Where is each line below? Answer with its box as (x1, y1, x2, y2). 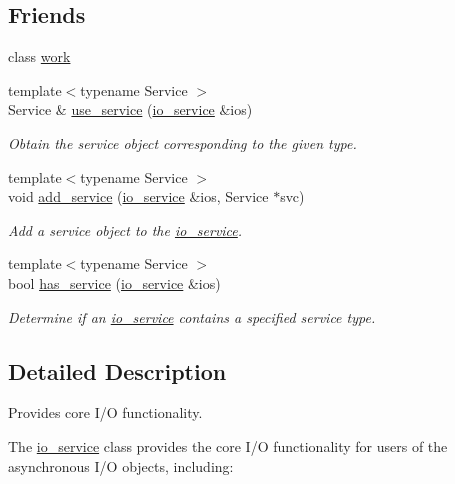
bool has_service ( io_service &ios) (8, 272, 221, 293)
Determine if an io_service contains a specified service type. (8, 306, 376, 327)
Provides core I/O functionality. (8, 402, 203, 423)
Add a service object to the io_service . (8, 219, 243, 240)
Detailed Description (8, 355, 227, 386)
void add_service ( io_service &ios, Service (8, 186, 269, 207)
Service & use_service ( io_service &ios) (8, 99, 253, 120)
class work (8, 46, 71, 67)
